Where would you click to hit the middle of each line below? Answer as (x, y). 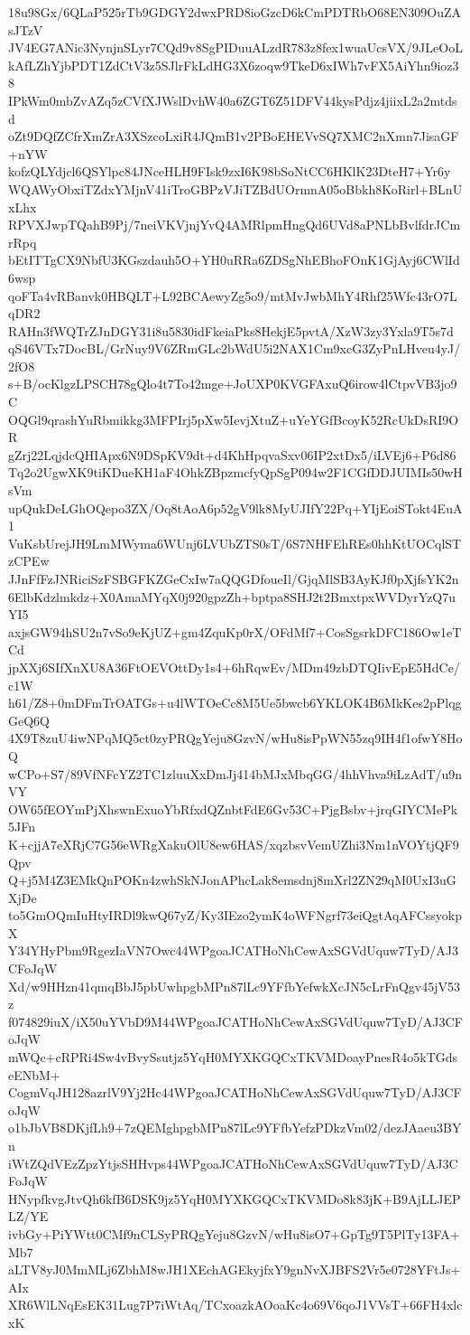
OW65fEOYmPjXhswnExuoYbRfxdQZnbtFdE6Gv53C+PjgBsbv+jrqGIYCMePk (233, 809)
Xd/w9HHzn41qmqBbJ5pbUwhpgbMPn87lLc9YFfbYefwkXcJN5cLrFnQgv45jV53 (235, 986)
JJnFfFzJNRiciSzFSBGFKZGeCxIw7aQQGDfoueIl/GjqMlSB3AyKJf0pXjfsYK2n (234, 578)
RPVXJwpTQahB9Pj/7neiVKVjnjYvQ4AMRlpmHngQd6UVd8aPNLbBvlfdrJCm (235, 225)
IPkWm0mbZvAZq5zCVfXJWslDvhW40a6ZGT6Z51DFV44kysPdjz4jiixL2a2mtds (233, 100)
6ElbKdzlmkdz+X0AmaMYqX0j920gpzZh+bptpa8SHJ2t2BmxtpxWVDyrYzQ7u (232, 596)
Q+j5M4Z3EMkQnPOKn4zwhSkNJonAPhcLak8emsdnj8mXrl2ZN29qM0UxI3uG (232, 880)
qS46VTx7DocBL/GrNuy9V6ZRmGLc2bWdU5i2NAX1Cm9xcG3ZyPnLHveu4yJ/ (235, 348)
